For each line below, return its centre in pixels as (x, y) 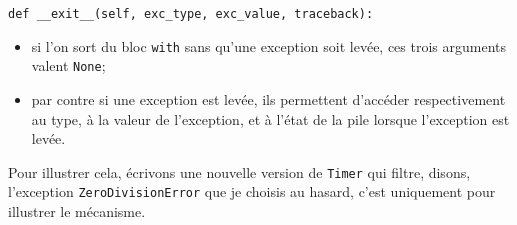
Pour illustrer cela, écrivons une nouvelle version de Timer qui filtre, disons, (239, 171)
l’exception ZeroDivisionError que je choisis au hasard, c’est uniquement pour (252, 191)
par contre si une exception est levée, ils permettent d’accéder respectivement (268, 98)
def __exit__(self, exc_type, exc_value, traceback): (191, 14)
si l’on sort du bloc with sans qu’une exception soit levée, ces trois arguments (269, 45)
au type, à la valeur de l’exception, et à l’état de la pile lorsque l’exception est (270, 118)
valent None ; (68, 65)
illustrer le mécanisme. (77, 211)
